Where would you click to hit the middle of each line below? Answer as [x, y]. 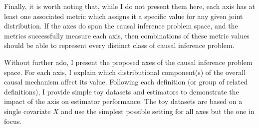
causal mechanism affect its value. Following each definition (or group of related [126, 82]
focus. [13, 121]
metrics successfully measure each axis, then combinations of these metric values [127, 35]
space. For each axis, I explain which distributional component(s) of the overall [125, 72]
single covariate [27, 111]
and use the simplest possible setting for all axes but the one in [158, 111]
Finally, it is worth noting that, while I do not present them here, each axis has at [130, 6]
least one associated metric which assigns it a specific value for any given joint [124, 16]
